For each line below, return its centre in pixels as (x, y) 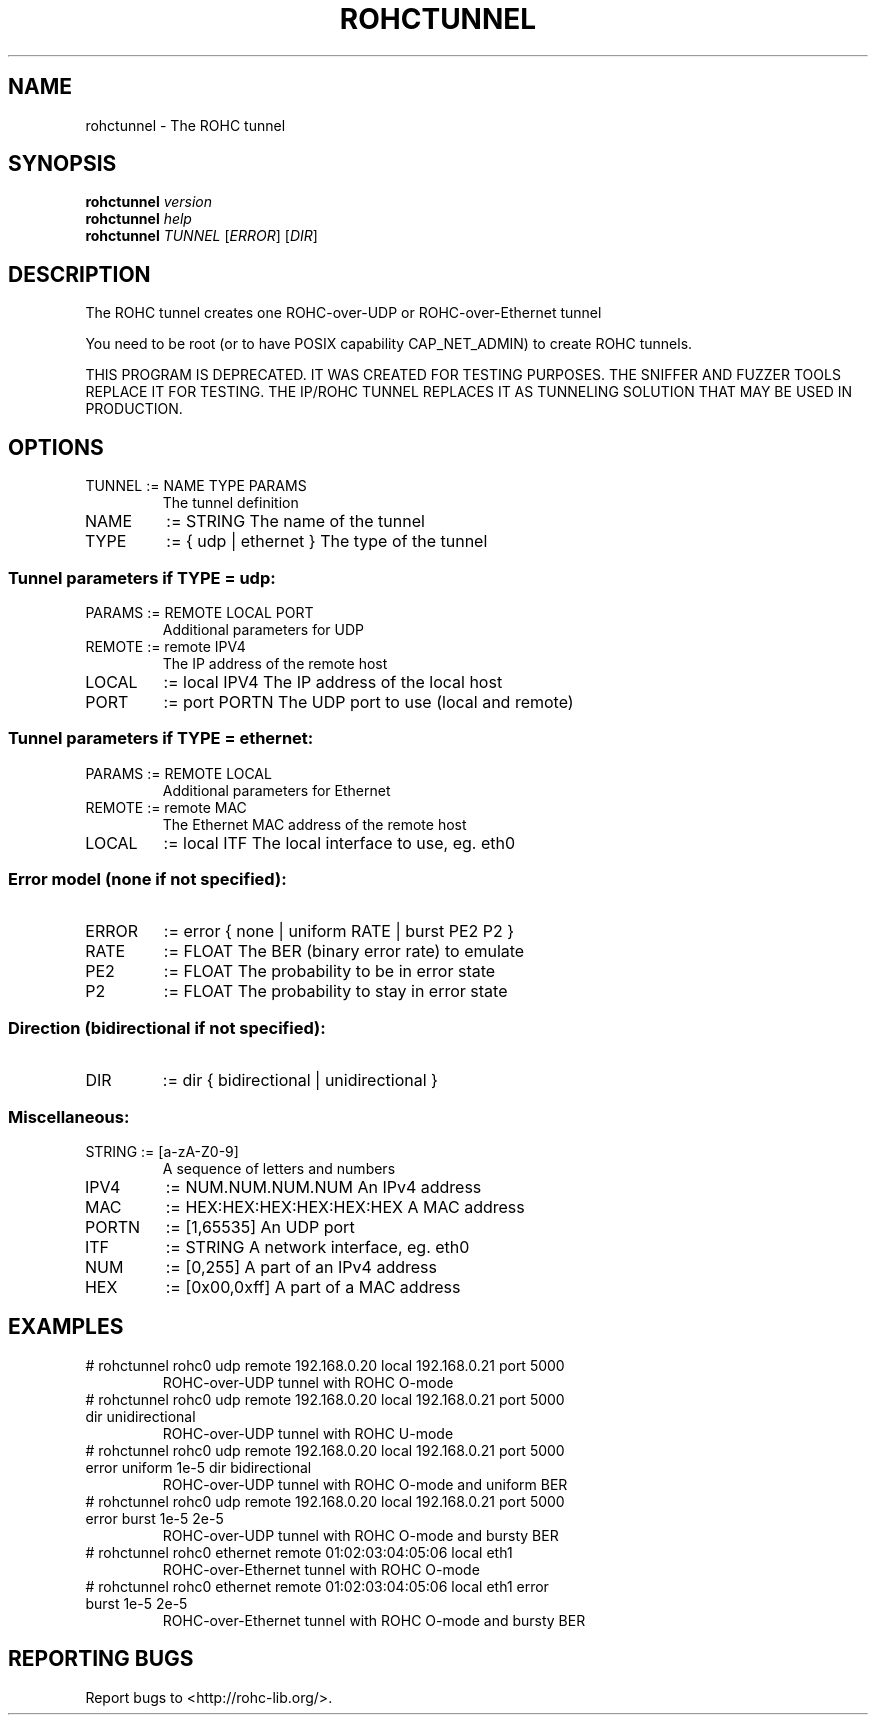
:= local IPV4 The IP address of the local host (333, 681)
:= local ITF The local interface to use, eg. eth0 (339, 842)
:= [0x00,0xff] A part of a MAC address (313, 1286)
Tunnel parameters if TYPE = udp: (142, 577)
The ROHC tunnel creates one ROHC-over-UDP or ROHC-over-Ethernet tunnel (343, 313)
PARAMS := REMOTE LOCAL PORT (199, 612)
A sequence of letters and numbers (279, 1168)
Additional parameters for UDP (263, 629)
